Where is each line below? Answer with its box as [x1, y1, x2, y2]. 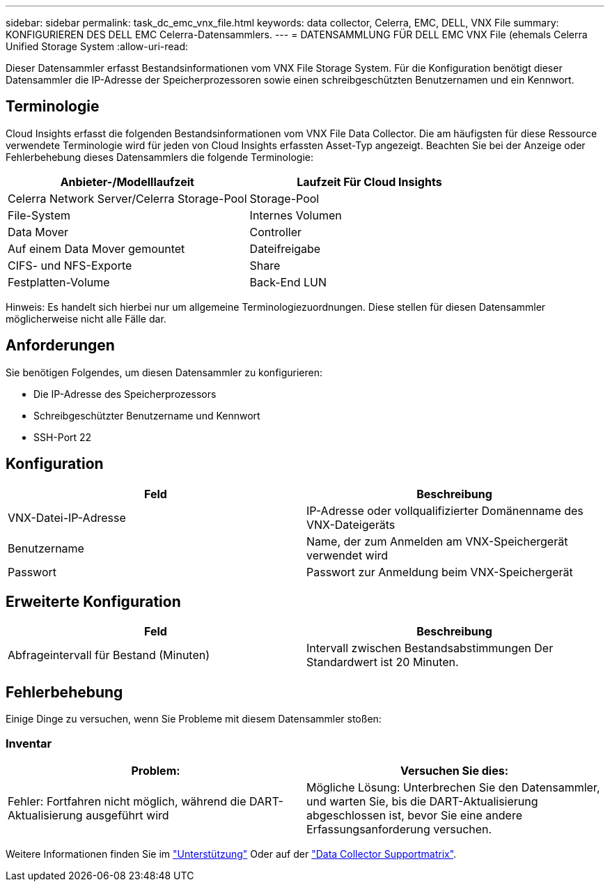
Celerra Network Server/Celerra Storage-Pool [8, 191, 247, 206]
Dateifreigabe [249, 241, 321, 256]
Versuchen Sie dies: [400, 763, 508, 778]
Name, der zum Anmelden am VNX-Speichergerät [306, 534, 568, 548]
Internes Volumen [249, 208, 342, 222]
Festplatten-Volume [8, 275, 110, 289]
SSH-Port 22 [33, 431, 92, 443]
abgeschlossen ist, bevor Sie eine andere [306, 808, 522, 822]
